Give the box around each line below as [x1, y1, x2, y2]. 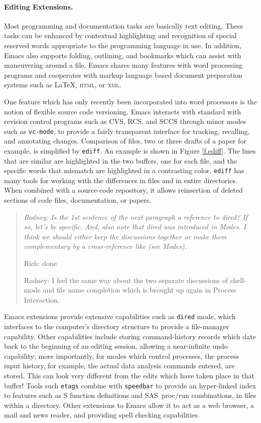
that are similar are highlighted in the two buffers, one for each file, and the [4, 155, 237, 166]
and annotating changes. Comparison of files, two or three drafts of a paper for [4, 135, 246, 146]
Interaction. [24, 294, 60, 305]
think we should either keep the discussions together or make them [24, 231, 227, 241]
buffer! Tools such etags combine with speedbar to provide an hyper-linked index [4, 380, 256, 390]
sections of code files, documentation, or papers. [4, 195, 152, 205]
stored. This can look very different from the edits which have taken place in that [4, 370, 254, 381]
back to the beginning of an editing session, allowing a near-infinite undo [4, 341, 228, 351]
